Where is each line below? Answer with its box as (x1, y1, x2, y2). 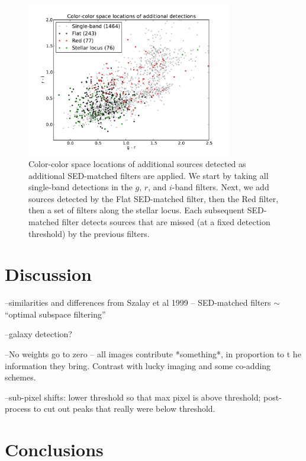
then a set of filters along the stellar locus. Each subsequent (28, 204, 245, 216)
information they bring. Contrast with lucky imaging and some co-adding (5, 359, 271, 372)
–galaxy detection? (5, 328, 72, 340)
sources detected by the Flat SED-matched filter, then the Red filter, (28, 192, 279, 204)
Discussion (5, 262, 92, 286)
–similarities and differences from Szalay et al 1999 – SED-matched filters (5, 296, 271, 309)
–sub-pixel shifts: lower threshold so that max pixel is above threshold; (5, 390, 261, 403)
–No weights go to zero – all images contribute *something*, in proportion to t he (5, 348, 301, 360)
